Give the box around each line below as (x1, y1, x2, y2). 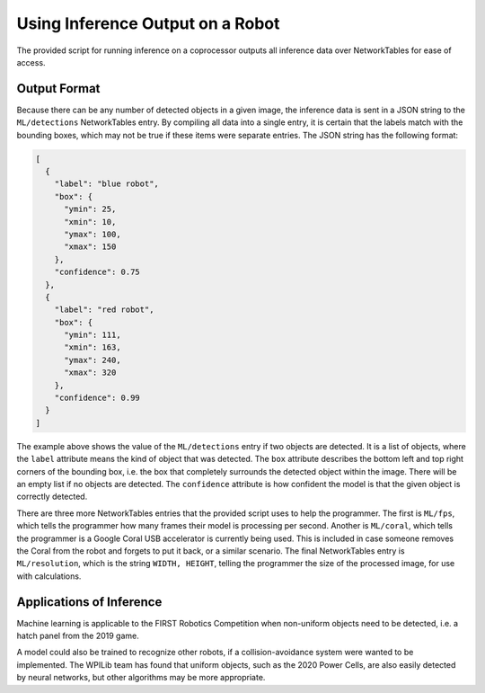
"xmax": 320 (64, 368, 117, 378)
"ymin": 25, (64, 204, 117, 215)
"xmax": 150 (64, 242, 117, 252)
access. (16, 57, 46, 67)
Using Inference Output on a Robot (16, 13, 280, 33)
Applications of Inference (16, 594, 163, 609)
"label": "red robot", (54, 305, 154, 315)
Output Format (16, 81, 101, 96)
